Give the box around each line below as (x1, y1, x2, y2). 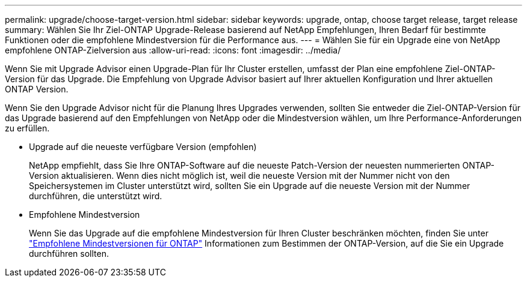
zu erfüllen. (5, 123, 50, 133)
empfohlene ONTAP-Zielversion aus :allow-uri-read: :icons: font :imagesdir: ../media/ (5, 45, 341, 55)
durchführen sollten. (29, 248, 109, 259)
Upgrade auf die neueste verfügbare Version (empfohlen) (29, 142, 257, 152)
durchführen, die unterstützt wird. (29, 191, 162, 201)
